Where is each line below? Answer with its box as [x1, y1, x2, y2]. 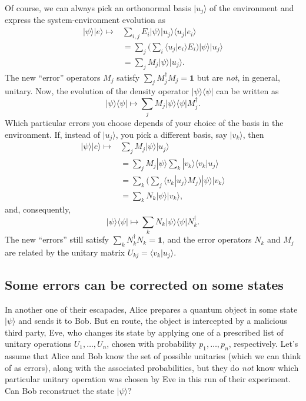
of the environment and [209, 2, 294, 14]
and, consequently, [5, 203, 71, 216]
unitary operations [5, 337, 71, 350]
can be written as [216, 85, 279, 97]
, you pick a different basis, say [115, 128, 228, 140]
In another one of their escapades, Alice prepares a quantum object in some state [5, 303, 298, 315]
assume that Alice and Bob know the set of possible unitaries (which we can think [5, 350, 301, 362]
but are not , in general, [197, 71, 280, 83]
